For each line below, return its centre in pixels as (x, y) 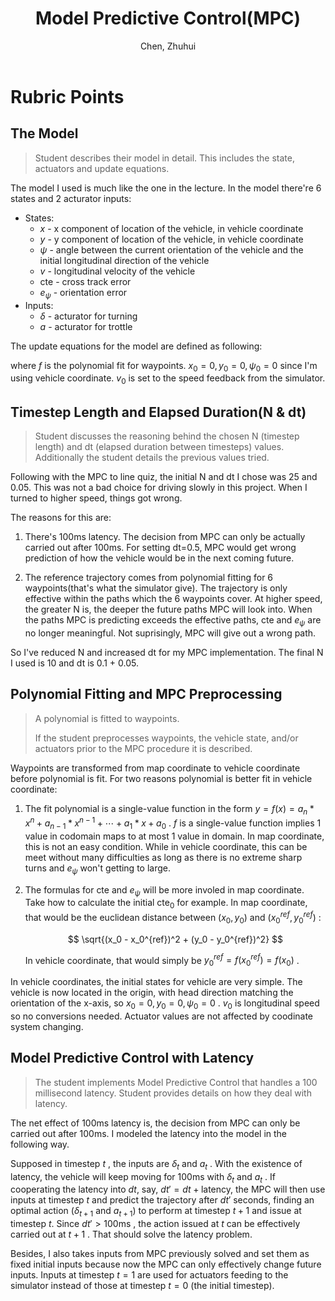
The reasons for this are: (61, 517)
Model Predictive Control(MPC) (168, 18)
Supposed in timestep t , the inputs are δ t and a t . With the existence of (156, 1164)
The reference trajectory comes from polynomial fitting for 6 (149, 577)
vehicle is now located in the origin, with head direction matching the (152, 993)
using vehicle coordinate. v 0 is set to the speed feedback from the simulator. (168, 379)
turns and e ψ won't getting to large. (97, 869)
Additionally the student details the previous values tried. (152, 457)
